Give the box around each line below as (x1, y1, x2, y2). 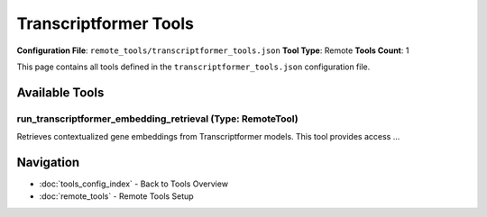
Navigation (16, 154, 80, 170)
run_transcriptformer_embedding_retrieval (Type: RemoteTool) (16, 113, 299, 125)
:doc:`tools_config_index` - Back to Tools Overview (39, 178, 229, 189)
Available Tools (16, 85, 105, 100)
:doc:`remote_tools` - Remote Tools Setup (39, 191, 194, 202)
